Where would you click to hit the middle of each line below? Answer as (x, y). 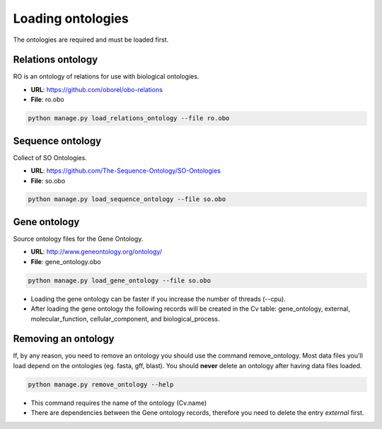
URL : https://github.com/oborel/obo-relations (97, 89)
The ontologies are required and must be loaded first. (91, 40)
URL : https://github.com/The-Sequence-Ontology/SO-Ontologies (126, 171)
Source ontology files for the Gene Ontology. (78, 239)
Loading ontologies (71, 18)
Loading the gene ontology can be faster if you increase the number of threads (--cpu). (158, 299)
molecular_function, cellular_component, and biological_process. (125, 319)
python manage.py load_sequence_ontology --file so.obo (127, 199)
